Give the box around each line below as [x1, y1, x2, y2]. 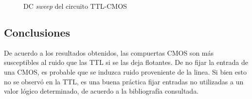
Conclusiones [4, 24, 71, 40]
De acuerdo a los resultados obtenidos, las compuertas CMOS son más [4, 47, 214, 58]
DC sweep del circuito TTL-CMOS [23, 1, 127, 11]
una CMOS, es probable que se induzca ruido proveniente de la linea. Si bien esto [4, 66, 247, 77]
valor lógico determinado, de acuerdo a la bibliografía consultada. [4, 86, 199, 96]
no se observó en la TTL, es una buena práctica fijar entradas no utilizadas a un [4, 76, 244, 86]
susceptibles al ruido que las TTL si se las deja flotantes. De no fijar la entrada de [4, 57, 248, 67]
